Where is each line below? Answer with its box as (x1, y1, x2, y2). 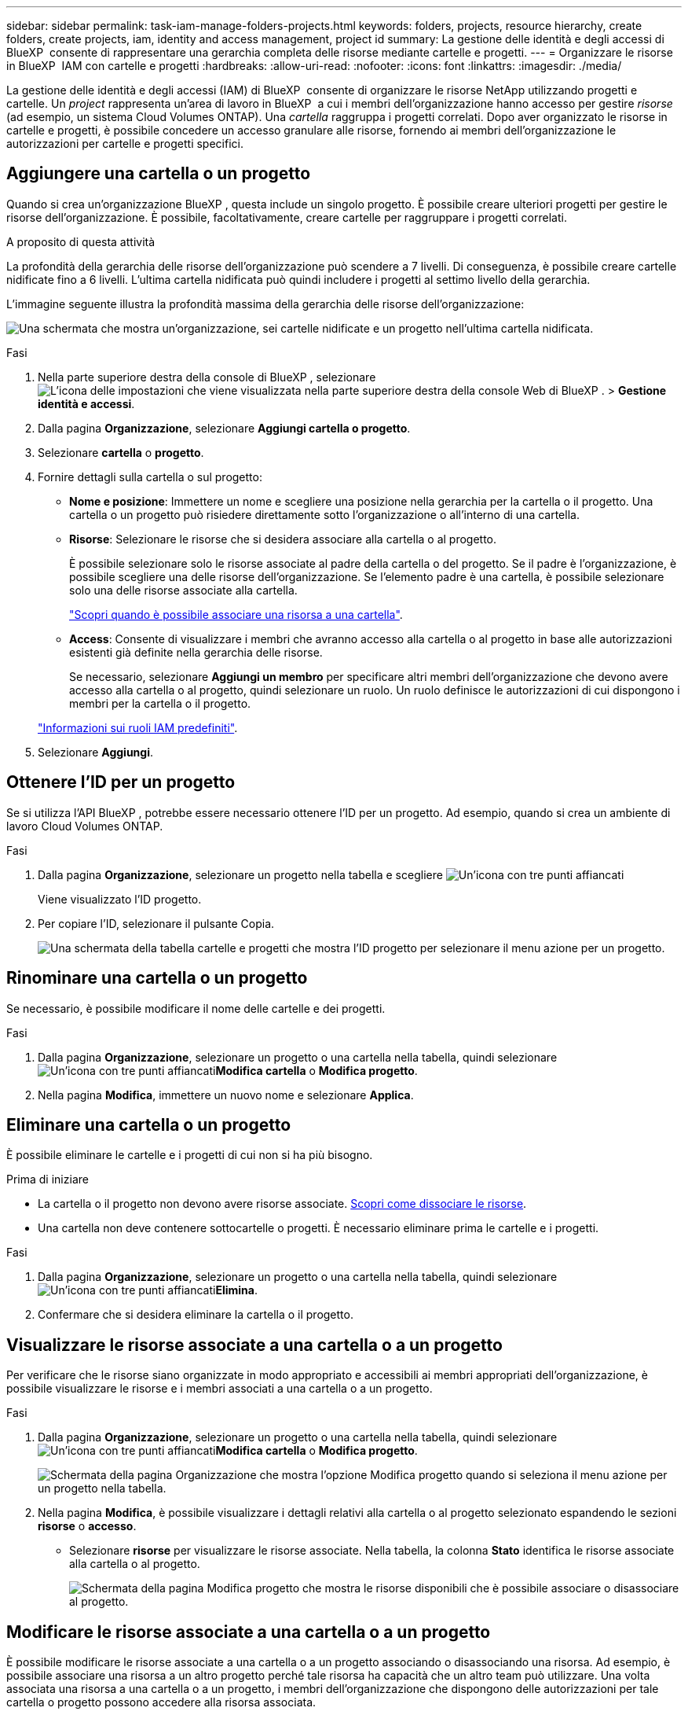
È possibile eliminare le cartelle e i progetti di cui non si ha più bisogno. (6, 1148, 373, 1162)
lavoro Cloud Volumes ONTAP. (6, 819, 163, 833)
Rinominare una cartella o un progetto (6, 968, 308, 988)
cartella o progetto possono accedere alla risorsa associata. (6, 1695, 317, 1709)
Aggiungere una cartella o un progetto (6, 164, 311, 184)
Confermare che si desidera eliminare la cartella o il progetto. (38, 1308, 353, 1322)
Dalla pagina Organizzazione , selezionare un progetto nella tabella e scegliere (38, 867, 443, 881)
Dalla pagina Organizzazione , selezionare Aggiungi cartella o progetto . (38, 421, 411, 435)
